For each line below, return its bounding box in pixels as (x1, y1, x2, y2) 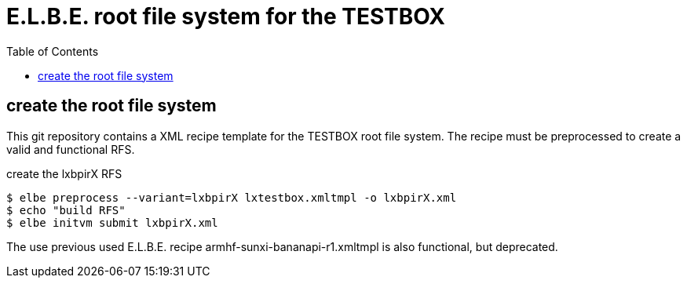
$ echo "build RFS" (6, 203, 126, 217)
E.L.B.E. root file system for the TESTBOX (6, 3, 446, 30)
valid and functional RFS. (6, 142, 135, 156)
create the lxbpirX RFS (6, 166, 122, 180)
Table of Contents (6, 44, 99, 58)
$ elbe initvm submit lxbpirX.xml (6, 216, 218, 229)
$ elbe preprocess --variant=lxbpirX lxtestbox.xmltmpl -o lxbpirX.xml (6, 191, 457, 204)
